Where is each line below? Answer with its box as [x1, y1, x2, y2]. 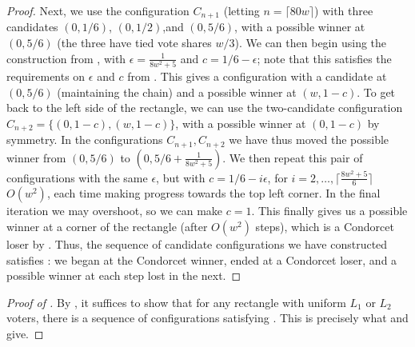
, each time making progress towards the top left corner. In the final [46, 185, 381, 201]
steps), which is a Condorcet [255, 218, 394, 235]
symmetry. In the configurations [6, 131, 163, 148]
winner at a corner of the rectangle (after [6, 218, 208, 235]
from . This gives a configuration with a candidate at [127, 67, 387, 84]
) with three [314, 2, 373, 18]
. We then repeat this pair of [222, 149, 363, 166]
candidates [6, 18, 58, 35]
